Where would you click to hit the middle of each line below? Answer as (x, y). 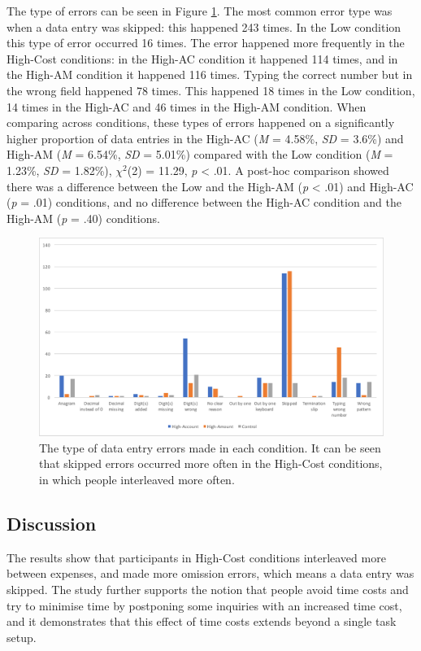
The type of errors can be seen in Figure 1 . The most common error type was (200, 11)
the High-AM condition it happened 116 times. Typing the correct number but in (210, 74)
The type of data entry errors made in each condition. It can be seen (210, 447)
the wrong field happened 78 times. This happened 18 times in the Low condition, (211, 90)
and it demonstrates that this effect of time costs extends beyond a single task (202, 621)
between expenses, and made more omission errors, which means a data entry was (210, 573)
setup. (22, 637)
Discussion (52, 523)
